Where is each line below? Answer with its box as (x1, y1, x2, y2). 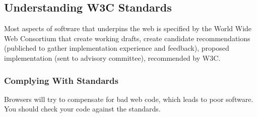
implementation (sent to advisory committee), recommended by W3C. (4, 52, 221, 63)
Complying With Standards (4, 74, 118, 86)
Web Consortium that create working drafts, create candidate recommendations (4, 33, 250, 43)
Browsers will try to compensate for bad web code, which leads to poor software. (4, 93, 253, 104)
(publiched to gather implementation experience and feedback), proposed (4, 43, 229, 53)
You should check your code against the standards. (4, 103, 161, 114)
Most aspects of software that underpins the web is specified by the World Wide (4, 23, 252, 34)
